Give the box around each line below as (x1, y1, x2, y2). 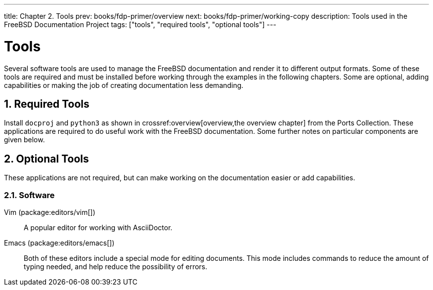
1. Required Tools (4, 97, 89, 110)
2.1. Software (4, 190, 55, 200)
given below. (4, 135, 45, 144)
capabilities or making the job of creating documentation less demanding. (4, 81, 244, 89)
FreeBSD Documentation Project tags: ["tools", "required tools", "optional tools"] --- (4, 20, 276, 29)
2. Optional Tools (4, 152, 89, 165)
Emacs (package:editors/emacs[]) (4, 238, 115, 247)
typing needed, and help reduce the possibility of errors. (24, 262, 208, 271)
